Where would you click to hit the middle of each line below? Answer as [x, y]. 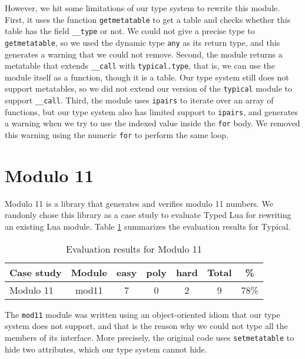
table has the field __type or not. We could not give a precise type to [130, 31]
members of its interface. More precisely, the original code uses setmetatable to [150, 337]
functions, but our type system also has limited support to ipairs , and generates [151, 111]
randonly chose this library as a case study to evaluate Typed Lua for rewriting [148, 215]
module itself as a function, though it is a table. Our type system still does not [147, 77]
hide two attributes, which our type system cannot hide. [106, 349]
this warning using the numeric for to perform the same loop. [117, 135]
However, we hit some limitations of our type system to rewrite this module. [142, 8]
